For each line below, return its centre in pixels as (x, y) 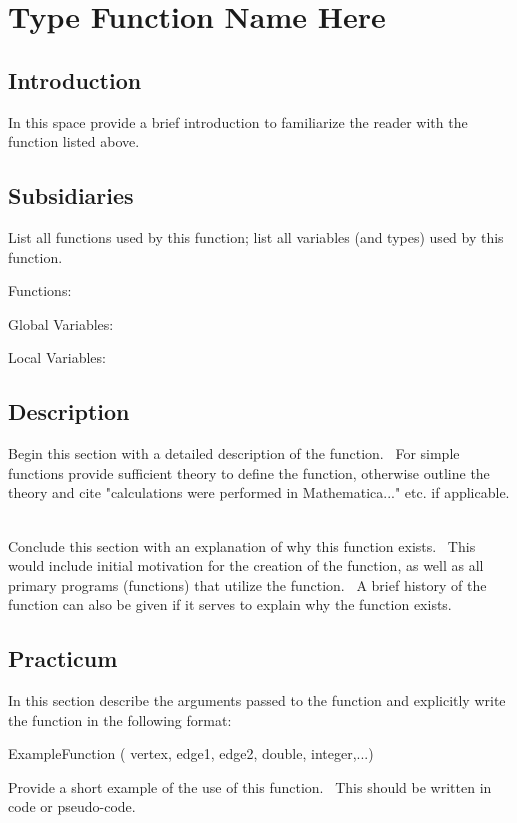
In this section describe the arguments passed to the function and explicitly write (257, 700)
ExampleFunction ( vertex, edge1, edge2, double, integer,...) (191, 753)
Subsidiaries (71, 195)
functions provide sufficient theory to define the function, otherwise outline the (249, 472)
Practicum (63, 658)
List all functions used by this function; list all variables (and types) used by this (256, 236)
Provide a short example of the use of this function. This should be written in (250, 786)
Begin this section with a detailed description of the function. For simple (234, 453)
